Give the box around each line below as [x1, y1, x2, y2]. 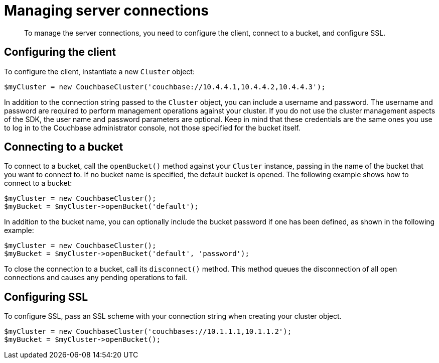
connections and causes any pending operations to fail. [4, 273, 187, 282]
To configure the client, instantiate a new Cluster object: [4, 67, 195, 76]
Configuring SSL [4, 290, 88, 303]
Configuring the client [4, 46, 116, 59]
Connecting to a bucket [4, 141, 123, 154]
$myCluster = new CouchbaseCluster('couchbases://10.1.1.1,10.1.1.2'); [4, 327, 292, 336]
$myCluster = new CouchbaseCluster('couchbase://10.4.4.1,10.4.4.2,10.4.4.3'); [4, 82, 326, 91]
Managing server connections [4, 2, 209, 19]
